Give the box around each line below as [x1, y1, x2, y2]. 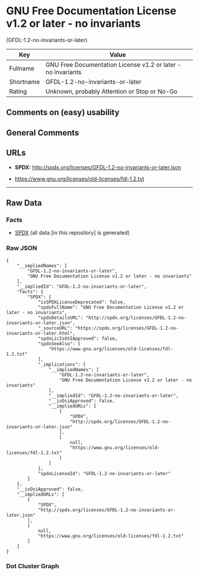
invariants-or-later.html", [6, 330, 76, 336]
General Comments [6, 128, 79, 138]
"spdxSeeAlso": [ [37, 340, 81, 347]
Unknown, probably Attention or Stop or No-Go [45, 87, 178, 96]
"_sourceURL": [37, 325, 73, 331]
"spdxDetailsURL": [37, 315, 84, 321]
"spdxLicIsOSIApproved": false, [37, 336, 118, 341]
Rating [9, 87, 27, 96]
